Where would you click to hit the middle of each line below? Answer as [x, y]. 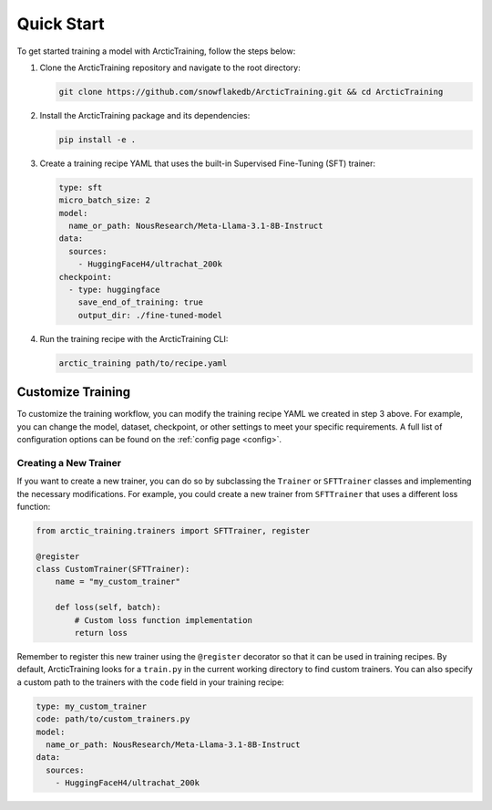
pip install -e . [97, 140]
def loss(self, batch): [108, 607]
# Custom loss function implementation [163, 620]
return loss [101, 633]
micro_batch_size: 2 [104, 200]
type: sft [81, 187]
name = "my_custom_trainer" [118, 582]
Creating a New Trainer [69, 462]
